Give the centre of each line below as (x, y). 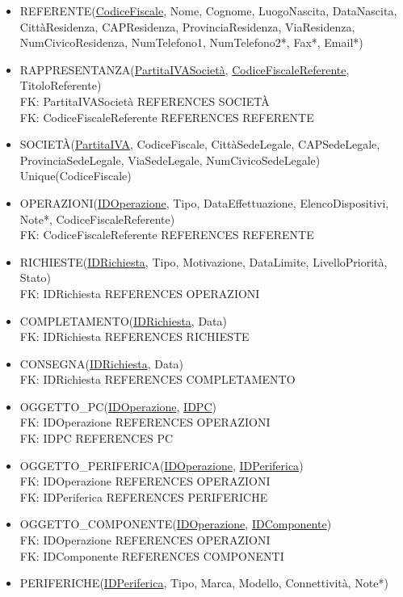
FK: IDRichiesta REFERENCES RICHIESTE (134, 336)
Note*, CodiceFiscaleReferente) (97, 219)
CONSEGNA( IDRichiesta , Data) (101, 363)
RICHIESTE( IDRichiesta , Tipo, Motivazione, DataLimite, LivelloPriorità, (204, 261)
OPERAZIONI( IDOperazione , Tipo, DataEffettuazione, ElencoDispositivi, (204, 202)
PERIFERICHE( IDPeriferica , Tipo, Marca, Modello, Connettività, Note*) (204, 583)
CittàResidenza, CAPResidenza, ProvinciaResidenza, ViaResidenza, (187, 26)
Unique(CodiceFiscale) (76, 176)
